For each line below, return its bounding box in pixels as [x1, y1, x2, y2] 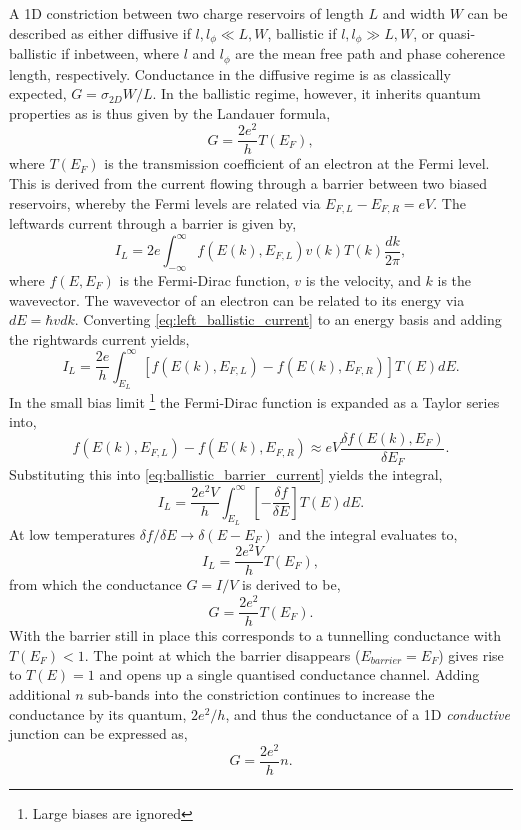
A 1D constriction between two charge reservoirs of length [9, 3, 364, 23]
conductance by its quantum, [9, 703, 187, 724]
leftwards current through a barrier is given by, [9, 213, 297, 234]
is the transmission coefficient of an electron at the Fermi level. [104, 153, 490, 174]
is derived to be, [242, 574, 341, 595]
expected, [9, 83, 67, 104]
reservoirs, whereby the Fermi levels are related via [9, 192, 321, 213]
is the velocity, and [305, 269, 421, 290]
